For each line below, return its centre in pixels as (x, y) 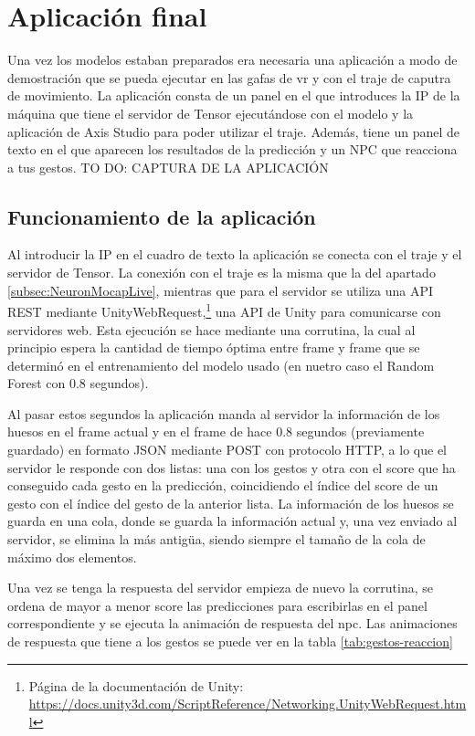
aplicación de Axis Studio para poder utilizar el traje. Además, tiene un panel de (234, 131)
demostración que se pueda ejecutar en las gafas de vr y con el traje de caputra (229, 77)
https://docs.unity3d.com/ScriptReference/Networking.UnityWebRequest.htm (248, 704)
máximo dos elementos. (72, 557)
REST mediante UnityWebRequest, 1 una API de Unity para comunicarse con (224, 310)
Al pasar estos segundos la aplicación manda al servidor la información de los (224, 413)
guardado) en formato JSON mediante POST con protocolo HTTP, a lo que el (227, 450)
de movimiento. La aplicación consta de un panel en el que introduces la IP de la (234, 95)
